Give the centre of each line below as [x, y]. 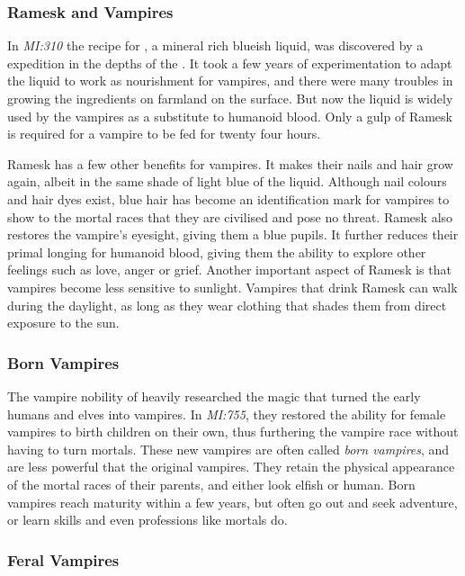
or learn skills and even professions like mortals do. [148, 520]
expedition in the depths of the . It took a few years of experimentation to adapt [230, 63]
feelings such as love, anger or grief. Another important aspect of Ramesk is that [229, 270]
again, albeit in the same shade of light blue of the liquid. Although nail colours [227, 181]
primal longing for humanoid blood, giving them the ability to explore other [217, 252]
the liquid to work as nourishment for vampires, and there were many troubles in [230, 81]
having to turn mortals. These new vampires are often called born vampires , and [228, 449]
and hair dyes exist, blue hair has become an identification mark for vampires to [228, 198]
